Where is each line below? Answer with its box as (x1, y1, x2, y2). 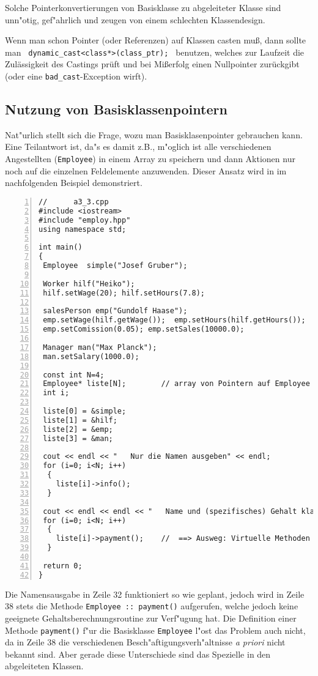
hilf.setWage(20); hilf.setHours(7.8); (43, 288, 205, 297)
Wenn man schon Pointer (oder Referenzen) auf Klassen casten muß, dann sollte (5, 34, 306, 46)
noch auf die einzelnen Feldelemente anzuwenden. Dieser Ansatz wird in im (5, 164, 287, 177)
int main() (39, 243, 83, 252)
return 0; (43, 561, 83, 570)
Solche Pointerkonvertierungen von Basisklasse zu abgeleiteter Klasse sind (5, 1, 281, 13)
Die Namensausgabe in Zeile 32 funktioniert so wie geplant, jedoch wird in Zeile (5, 587, 305, 600)
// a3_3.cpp (39, 197, 109, 206)
